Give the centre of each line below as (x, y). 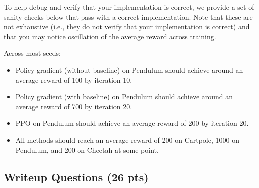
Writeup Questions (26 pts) (76, 177)
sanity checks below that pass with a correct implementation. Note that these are (128, 16)
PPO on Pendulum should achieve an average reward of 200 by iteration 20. (132, 123)
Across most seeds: (32, 53)
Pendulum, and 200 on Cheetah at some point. (87, 150)
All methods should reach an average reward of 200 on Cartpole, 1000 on (127, 140)
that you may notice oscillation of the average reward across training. (110, 36)
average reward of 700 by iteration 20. (74, 106)
